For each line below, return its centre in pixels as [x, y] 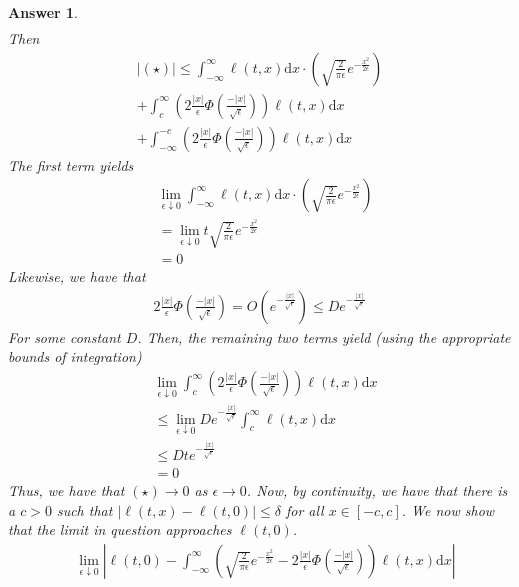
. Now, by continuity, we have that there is [377, 490]
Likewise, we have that [77, 276]
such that [84, 509]
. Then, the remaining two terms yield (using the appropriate [324, 336]
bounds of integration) [75, 356]
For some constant [64, 336]
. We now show [448, 509]
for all [304, 509]
